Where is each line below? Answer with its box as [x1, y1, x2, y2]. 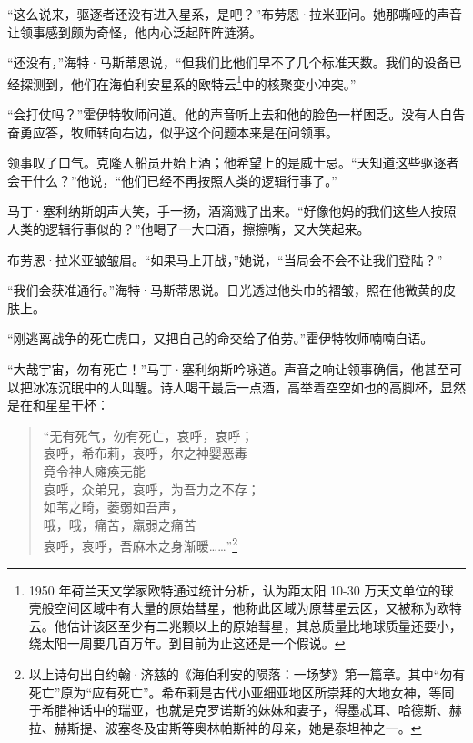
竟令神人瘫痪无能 [43, 461, 146, 480]
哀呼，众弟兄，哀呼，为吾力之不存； [43, 479, 260, 498]
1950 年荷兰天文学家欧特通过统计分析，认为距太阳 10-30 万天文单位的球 [28, 580, 454, 599]
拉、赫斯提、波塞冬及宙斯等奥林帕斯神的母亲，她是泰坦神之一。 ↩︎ [28, 718, 422, 737]
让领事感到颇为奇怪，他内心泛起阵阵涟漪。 [7, 22, 262, 41]
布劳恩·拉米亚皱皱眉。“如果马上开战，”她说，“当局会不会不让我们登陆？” [7, 249, 443, 269]
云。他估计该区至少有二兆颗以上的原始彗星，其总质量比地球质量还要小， [28, 616, 462, 635]
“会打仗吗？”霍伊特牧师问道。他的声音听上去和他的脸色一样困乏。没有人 [7, 105, 440, 124]
